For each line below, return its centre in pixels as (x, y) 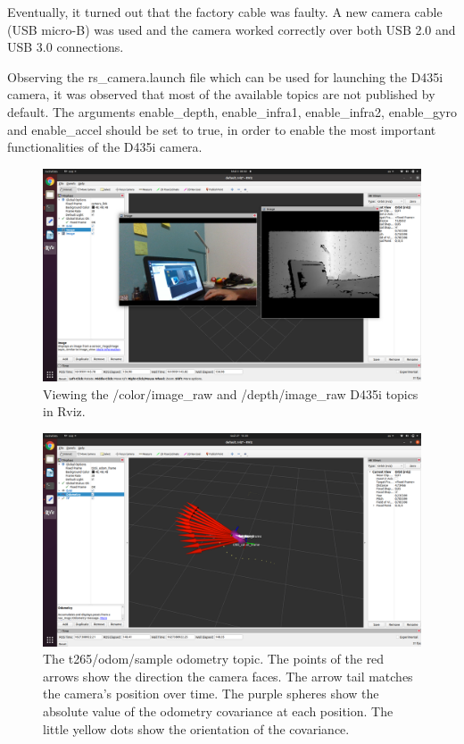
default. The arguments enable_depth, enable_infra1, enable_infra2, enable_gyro (232, 111)
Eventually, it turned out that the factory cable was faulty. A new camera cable (225, 12)
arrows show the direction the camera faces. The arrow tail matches (228, 676)
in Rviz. (64, 411)
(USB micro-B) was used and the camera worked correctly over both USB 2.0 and (232, 29)
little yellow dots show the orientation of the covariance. (196, 728)
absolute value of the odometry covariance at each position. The (218, 711)
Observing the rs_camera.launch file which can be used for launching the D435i (225, 76)
